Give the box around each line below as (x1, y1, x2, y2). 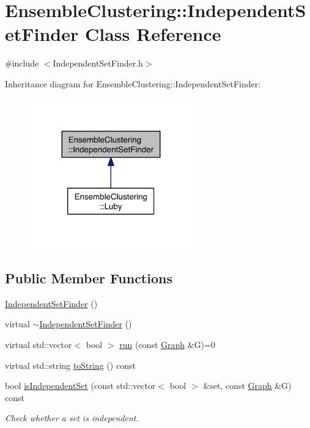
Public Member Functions (5, 269, 172, 288)
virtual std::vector (5, 338, 72, 351)
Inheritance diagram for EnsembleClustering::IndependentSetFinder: (5, 77, 261, 90)
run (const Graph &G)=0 (119, 338, 215, 351)
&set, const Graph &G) (203, 379, 292, 392)
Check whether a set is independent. (5, 412, 139, 424)
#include (5, 57, 39, 70)
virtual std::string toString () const (5, 358, 136, 371)
